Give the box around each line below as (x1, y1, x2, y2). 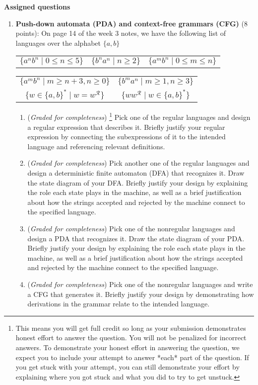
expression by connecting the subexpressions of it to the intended (27, 131, 226, 142)
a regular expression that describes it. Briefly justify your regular (27, 121, 225, 132)
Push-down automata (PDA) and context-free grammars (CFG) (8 (15, 18, 248, 28)
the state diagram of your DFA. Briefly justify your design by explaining (27, 177, 248, 188)
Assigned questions (4, 1, 70, 11)
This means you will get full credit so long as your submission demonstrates (15, 322, 246, 333)
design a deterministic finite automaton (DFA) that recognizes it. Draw (27, 168, 245, 178)
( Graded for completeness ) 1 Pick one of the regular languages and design (27, 110, 251, 122)
